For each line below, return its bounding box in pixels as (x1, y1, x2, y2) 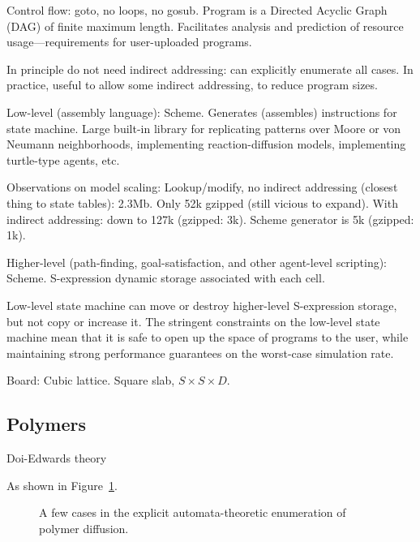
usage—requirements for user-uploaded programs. (6, 33, 252, 50)
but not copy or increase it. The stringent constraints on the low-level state (6, 312, 380, 329)
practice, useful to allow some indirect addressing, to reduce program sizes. (6, 76, 378, 93)
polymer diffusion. (39, 519, 129, 536)
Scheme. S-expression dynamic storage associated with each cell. (6, 269, 325, 286)
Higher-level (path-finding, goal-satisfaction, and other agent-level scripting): (6, 253, 387, 270)
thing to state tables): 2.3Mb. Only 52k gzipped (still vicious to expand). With (6, 194, 398, 211)
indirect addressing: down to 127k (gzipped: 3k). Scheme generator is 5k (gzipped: (6, 210, 414, 227)
